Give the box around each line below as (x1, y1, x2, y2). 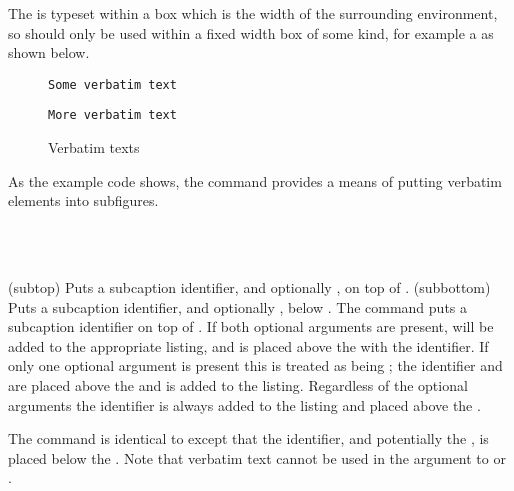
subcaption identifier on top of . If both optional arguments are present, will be (8, 316, 494, 337)
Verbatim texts (48, 137, 140, 158)
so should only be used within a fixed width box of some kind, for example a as (8, 22, 494, 43)
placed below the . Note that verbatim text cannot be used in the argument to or (8, 447, 506, 468)
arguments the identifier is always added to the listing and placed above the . (8, 394, 481, 415)
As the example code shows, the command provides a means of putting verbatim (8, 170, 502, 191)
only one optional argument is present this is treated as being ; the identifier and (8, 355, 503, 376)
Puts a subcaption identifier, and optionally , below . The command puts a (8, 296, 468, 317)
